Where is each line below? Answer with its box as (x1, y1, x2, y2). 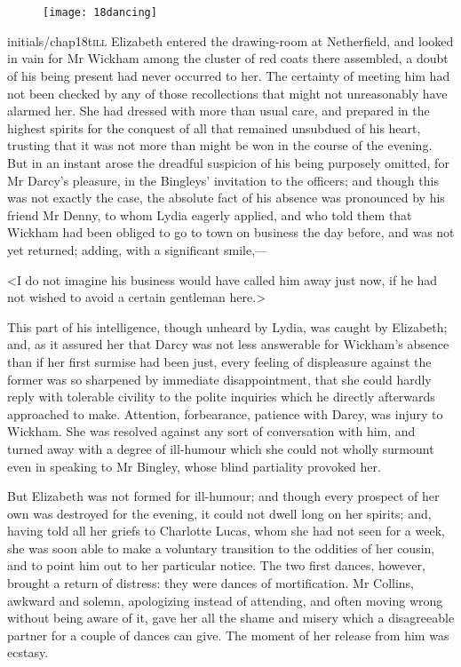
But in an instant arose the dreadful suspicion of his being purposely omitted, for (7, 154, 449, 171)
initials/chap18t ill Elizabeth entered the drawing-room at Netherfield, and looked (7, 31, 454, 50)
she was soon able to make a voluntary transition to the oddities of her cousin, (7, 538, 435, 557)
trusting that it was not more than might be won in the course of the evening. (7, 136, 433, 155)
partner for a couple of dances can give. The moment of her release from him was (7, 625, 449, 644)
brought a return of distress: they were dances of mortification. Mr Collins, (7, 574, 415, 592)
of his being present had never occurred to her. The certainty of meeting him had (7, 67, 450, 85)
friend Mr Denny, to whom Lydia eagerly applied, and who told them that (7, 205, 412, 224)
